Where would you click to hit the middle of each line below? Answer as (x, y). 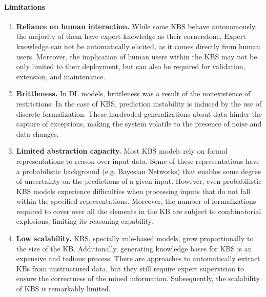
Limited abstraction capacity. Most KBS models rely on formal (122, 151)
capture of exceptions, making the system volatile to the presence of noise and (139, 124)
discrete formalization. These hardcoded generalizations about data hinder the (139, 113)
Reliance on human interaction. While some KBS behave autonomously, (137, 26)
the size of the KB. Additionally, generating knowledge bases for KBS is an (134, 248)
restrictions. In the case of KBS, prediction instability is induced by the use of (139, 103)
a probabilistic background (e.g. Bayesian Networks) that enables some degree (139, 171)
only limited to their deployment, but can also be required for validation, (131, 66)
